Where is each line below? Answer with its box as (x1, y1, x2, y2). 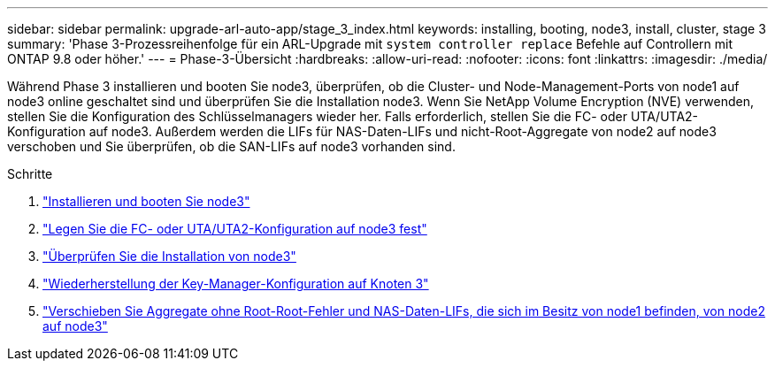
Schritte (7, 166, 53, 181)
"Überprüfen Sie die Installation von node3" (42, 249, 296, 264)
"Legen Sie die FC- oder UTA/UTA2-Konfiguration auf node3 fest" (42, 221, 427, 236)
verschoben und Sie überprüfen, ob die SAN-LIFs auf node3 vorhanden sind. (7, 139, 456, 154)
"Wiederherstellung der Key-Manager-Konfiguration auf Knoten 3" (42, 276, 429, 291)
